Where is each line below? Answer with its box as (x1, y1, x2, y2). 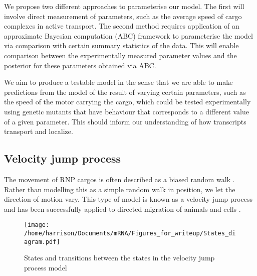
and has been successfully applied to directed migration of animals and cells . (4, 203, 241, 214)
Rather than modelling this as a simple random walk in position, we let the (4, 184, 235, 194)
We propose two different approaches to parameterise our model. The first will (4, 1, 244, 11)
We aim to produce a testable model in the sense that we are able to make (4, 77, 233, 87)
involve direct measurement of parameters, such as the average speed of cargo (4, 11, 242, 21)
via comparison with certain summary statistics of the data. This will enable (4, 40, 239, 51)
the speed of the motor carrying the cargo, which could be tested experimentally (4, 96, 251, 107)
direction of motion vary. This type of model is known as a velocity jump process (4, 194, 252, 204)
